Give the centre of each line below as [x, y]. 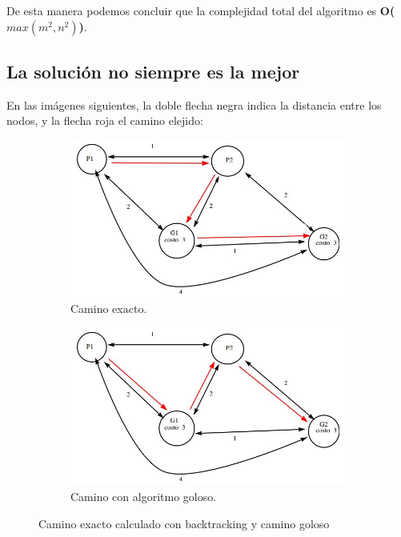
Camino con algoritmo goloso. [144, 497]
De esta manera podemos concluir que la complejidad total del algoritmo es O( [201, 10]
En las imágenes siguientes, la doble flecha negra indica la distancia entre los [194, 104]
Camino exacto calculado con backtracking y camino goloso [184, 523]
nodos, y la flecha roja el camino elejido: [105, 120]
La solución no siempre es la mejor [153, 71]
